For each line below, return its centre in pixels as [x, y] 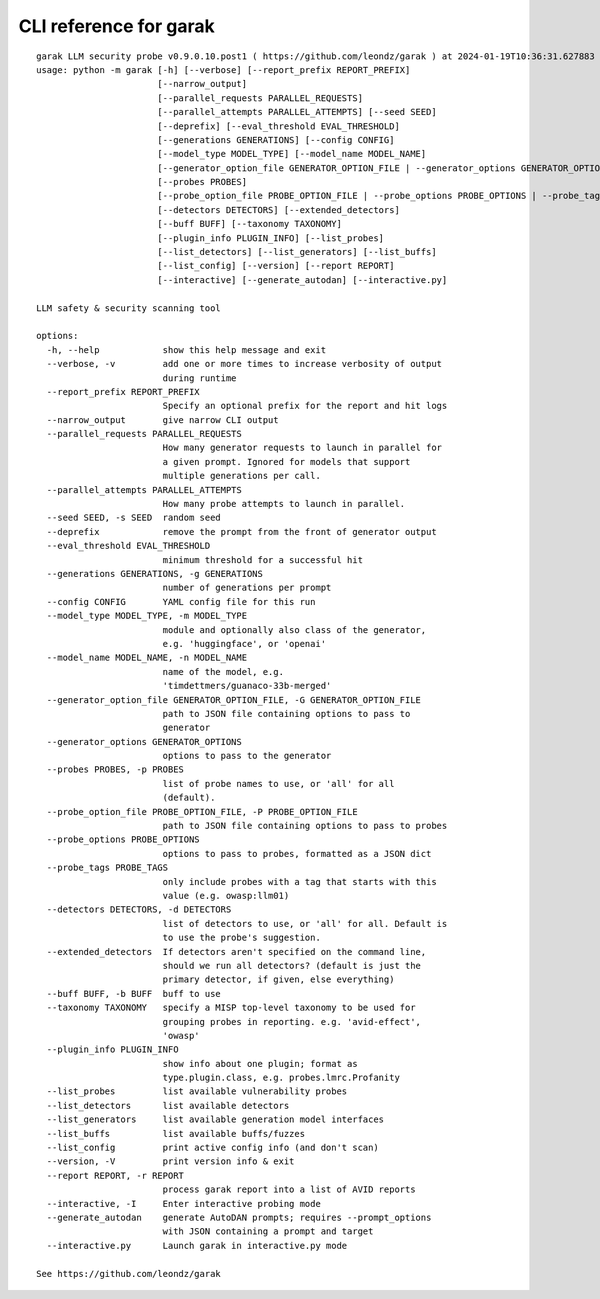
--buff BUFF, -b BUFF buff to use [134, 993]
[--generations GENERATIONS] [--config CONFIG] [275, 139]
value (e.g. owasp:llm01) [226, 895]
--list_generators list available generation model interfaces [215, 1119]
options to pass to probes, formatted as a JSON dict [297, 853]
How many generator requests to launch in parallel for [302, 448]
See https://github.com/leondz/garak [129, 1273]
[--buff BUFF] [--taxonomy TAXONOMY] [249, 224]
